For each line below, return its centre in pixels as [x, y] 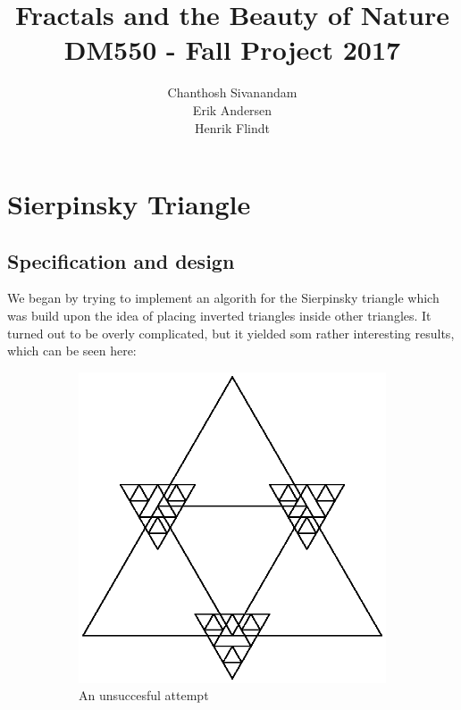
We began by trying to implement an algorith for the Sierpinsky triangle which [223, 298]
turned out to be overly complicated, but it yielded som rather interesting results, [231, 333]
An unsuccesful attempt [144, 695]
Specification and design [121, 260]
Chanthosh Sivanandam [232, 92]
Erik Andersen [232, 109]
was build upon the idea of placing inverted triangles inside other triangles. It [219, 316]
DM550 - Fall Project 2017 [232, 50]
